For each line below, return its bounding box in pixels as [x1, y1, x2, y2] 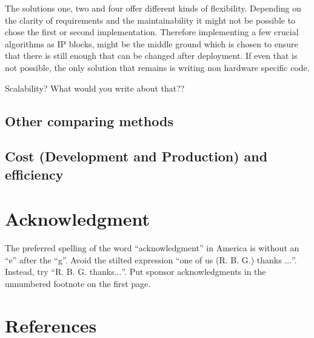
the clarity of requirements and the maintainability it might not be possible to [5, 13, 296, 26]
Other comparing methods [5, 111, 173, 130]
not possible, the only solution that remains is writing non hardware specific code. [5, 61, 310, 73]
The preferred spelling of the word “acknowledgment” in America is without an [5, 242, 299, 254]
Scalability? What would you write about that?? [5, 81, 185, 94]
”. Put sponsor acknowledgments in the [121, 265, 266, 278]
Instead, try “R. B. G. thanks [5, 265, 115, 278]
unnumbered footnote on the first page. [5, 277, 151, 290]
